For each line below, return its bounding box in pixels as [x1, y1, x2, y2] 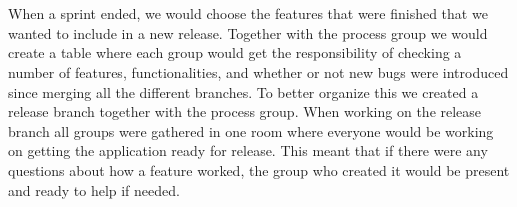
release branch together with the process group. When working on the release [8, 101, 482, 122]
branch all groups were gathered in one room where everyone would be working [8, 120, 494, 141]
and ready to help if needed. [8, 179, 180, 200]
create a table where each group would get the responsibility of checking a [8, 42, 462, 63]
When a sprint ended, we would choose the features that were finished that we [8, 3, 488, 24]
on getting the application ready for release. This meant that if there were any [8, 140, 488, 161]
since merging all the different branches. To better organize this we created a [8, 81, 479, 102]
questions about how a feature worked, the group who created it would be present [8, 159, 510, 180]
